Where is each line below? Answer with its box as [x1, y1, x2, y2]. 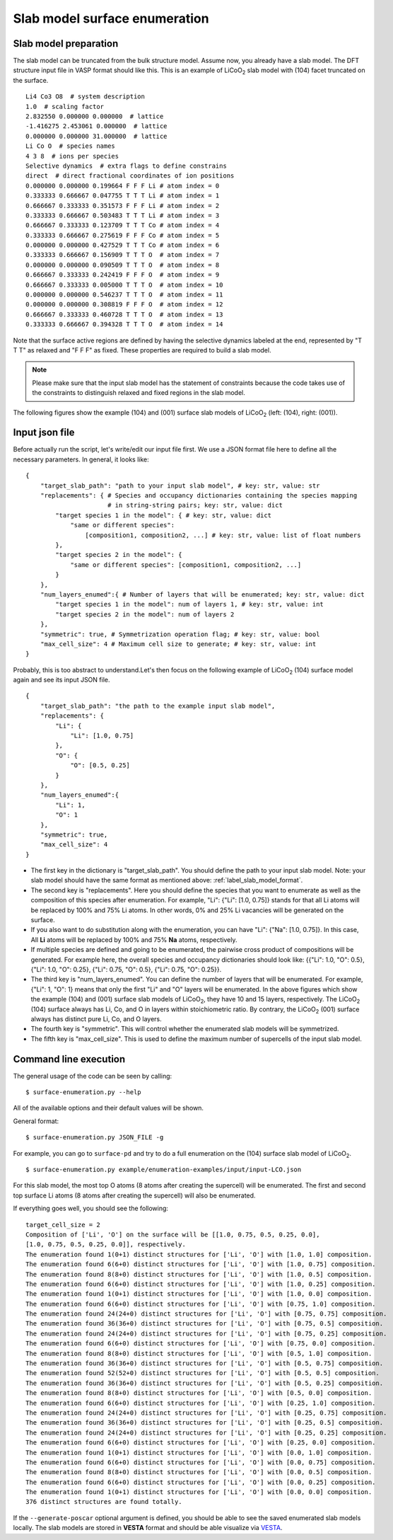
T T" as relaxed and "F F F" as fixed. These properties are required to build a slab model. [13, 346, 271, 354]
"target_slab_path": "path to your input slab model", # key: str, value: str [40, 481, 320, 490]
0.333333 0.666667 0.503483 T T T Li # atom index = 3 [25, 211, 220, 219]
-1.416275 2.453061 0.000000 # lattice [25, 122, 168, 130]
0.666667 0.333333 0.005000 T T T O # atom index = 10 [25, 280, 223, 289]
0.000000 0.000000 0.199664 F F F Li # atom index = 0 [25, 181, 220, 190]
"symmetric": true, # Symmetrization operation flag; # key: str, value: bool [40, 630, 320, 638]
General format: [13, 1117, 59, 1125]
